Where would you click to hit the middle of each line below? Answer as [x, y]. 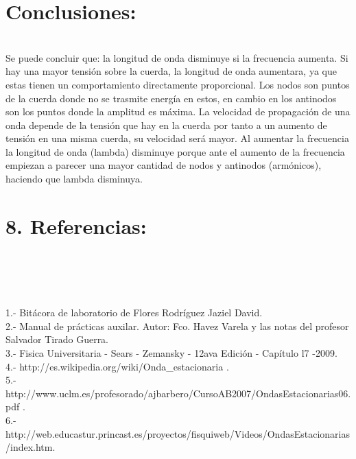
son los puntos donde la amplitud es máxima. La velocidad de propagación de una [178, 111]
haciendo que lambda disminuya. [74, 179]
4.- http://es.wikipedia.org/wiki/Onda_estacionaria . [117, 366]
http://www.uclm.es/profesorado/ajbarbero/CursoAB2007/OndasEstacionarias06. [178, 393]
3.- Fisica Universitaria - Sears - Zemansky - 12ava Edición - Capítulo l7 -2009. [171, 352]
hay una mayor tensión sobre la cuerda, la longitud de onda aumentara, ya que [171, 71]
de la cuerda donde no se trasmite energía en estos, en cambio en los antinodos [171, 98]
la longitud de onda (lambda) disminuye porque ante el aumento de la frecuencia [175, 151]
